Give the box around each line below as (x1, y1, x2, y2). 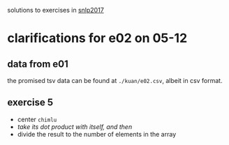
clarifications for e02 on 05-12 (7, 31, 188, 46)
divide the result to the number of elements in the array (17, 130, 177, 138)
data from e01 (7, 58, 68, 70)
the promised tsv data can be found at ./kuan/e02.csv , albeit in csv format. (7, 77, 223, 84)
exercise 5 (7, 97, 54, 109)
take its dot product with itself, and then (17, 122, 133, 131)
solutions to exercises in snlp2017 (7, 6, 105, 14)
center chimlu (17, 115, 57, 123)
